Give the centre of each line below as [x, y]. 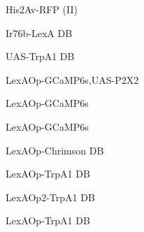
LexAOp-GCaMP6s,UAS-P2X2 [72, 79]
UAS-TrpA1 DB [40, 56]
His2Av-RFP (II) [42, 9]
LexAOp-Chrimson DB [55, 150]
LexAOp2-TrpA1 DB [50, 197]
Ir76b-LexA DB [39, 32]
